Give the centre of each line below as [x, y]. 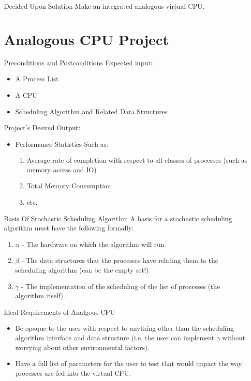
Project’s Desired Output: [42, 128]
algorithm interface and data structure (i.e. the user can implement [115, 337]
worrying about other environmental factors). [82, 347]
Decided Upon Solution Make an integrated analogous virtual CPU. [104, 6]
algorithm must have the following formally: [69, 228]
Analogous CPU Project [86, 39]
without [234, 337]
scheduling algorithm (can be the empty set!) [82, 270]
